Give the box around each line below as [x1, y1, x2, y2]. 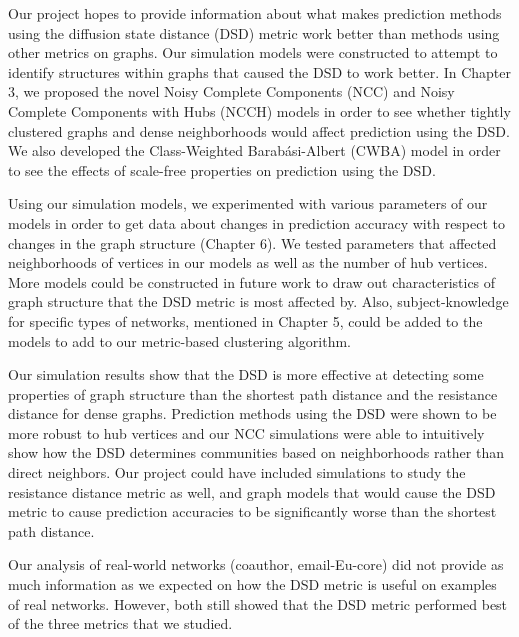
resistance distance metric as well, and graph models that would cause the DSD [8, 481, 496, 502]
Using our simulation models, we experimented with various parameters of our [8, 193, 488, 214]
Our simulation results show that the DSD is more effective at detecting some [8, 364, 484, 385]
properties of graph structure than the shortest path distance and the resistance [8, 383, 498, 404]
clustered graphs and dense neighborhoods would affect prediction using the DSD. [8, 120, 510, 141]
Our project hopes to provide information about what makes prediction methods [8, 3, 502, 23]
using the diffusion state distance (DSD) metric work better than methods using [8, 22, 500, 43]
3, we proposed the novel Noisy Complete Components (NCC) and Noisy [8, 81, 455, 102]
